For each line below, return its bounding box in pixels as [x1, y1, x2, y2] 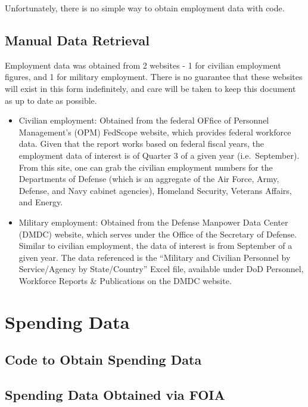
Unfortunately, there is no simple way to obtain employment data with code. [5, 2, 285, 14]
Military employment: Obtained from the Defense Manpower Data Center [18, 215, 288, 228]
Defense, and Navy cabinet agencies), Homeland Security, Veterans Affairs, [18, 184, 292, 196]
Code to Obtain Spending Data [5, 350, 202, 369]
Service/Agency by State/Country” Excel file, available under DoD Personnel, [18, 263, 304, 275]
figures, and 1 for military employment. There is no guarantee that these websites [5, 70, 303, 83]
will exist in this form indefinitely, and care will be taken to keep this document [5, 82, 296, 94]
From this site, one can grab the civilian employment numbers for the [18, 161, 273, 173]
